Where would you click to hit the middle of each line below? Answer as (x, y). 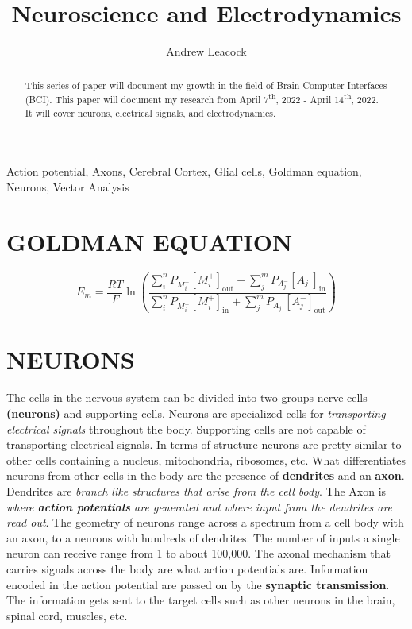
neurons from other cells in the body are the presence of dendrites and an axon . (206, 475)
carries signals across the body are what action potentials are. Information (187, 568)
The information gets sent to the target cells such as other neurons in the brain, (201, 600)
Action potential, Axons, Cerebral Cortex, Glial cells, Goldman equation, (184, 171)
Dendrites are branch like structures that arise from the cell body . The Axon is (196, 490)
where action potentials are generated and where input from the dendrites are (200, 506)
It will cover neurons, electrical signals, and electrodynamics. (150, 112)
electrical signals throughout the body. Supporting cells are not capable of (186, 428)
